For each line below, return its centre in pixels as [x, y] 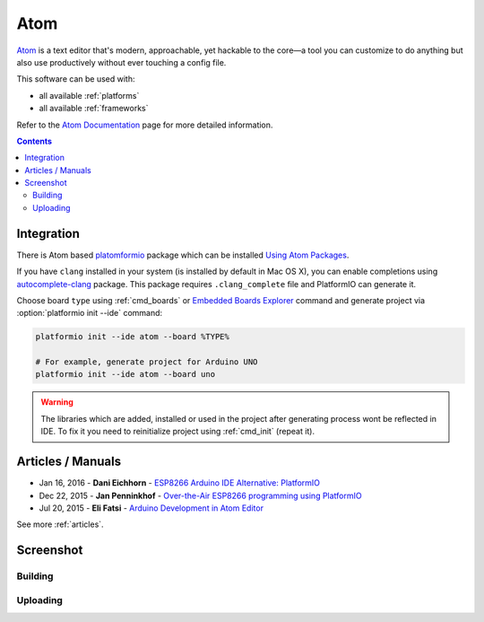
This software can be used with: [76, 79]
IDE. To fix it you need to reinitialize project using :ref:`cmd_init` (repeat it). [178, 432]
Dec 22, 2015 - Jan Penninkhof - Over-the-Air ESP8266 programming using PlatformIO [200, 495]
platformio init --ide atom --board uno [125, 374]
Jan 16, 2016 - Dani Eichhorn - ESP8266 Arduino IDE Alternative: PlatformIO [180, 483]
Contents [35, 141]
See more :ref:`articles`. [60, 524]
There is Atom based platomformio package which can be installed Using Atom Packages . [183, 255]
